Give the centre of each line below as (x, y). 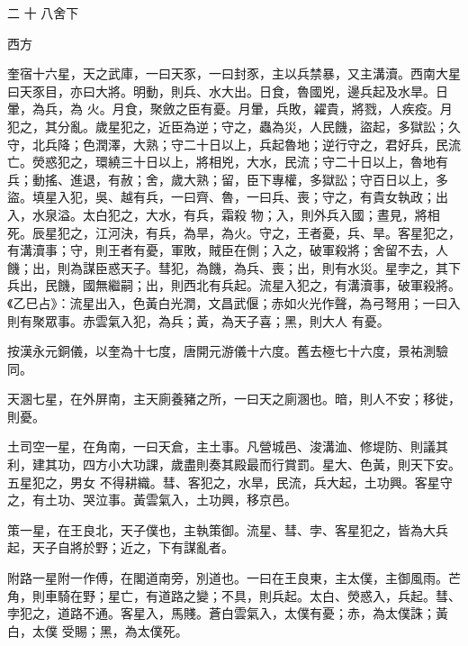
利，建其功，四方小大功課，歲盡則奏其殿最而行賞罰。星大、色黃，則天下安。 (234, 464)
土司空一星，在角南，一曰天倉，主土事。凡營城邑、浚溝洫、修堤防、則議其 (228, 446)
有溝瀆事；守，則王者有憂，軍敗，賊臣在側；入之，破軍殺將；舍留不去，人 (228, 250)
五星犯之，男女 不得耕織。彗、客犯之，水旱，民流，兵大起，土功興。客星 (224, 482)
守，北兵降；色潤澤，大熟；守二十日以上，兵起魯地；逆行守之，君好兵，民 (228, 144)
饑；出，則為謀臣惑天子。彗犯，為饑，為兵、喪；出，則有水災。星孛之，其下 (234, 267)
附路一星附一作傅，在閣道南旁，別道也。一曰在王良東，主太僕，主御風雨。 (228, 578)
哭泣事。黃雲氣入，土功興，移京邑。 (189, 500)
